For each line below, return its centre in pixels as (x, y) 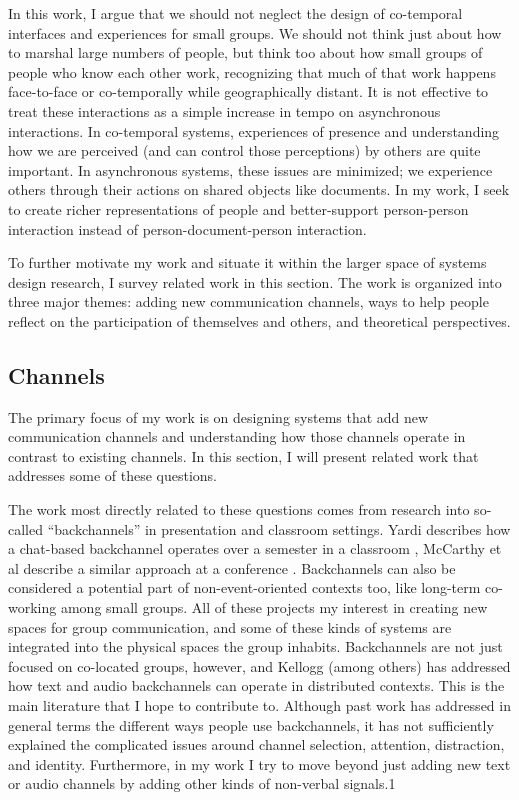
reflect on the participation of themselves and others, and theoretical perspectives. (259, 320)
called (25, 528)
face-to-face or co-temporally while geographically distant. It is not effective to (248, 91)
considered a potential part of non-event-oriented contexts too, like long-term (244, 587)
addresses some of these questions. (112, 475)
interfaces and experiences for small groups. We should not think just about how (255, 32)
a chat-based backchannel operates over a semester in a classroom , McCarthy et (255, 548)
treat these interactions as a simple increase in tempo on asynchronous (224, 110)
